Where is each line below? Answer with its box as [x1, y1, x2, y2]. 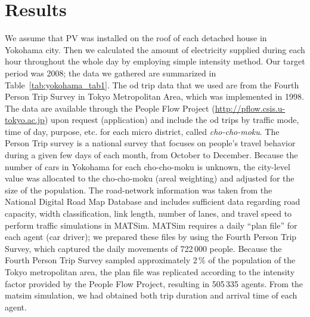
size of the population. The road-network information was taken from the [5, 183, 272, 196]
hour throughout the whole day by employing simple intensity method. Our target [5, 55, 305, 67]
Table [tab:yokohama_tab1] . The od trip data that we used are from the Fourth [5, 78, 299, 91]
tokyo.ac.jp [5, 113, 45, 126]
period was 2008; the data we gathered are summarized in [5, 66, 216, 79]
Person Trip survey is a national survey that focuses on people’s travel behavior [5, 137, 296, 149]
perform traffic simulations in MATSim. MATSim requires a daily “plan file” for [5, 218, 297, 231]
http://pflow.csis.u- [215, 101, 286, 114]
